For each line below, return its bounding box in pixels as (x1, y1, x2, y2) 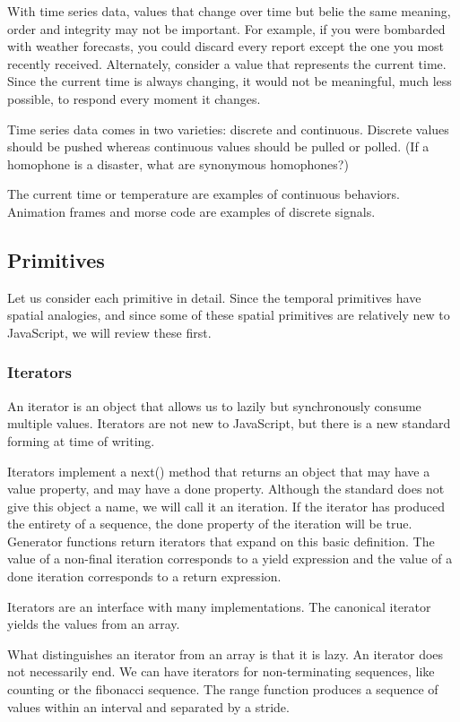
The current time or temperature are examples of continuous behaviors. (7, 185, 400, 203)
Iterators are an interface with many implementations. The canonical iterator (7, 597, 431, 615)
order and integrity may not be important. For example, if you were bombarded (7, 19, 446, 38)
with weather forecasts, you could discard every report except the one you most (7, 37, 445, 56)
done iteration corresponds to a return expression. (7, 567, 282, 586)
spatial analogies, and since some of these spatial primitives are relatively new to (7, 305, 450, 324)
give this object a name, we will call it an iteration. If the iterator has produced (7, 496, 445, 515)
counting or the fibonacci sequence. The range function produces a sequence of (7, 680, 438, 699)
